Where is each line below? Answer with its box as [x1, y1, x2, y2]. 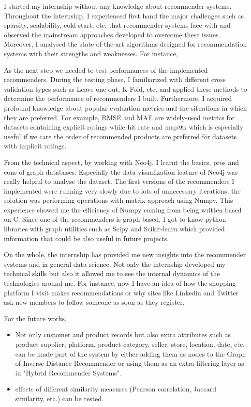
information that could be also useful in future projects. [4, 233, 169, 243]
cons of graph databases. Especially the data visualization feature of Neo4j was [4, 166, 238, 177]
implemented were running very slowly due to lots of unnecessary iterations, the [4, 185, 241, 195]
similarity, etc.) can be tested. [15, 393, 103, 403]
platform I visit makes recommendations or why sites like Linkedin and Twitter [4, 287, 239, 297]
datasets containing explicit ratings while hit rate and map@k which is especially [4, 122, 244, 132]
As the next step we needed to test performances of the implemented [4, 65, 208, 75]
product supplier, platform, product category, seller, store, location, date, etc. [15, 339, 245, 349]
